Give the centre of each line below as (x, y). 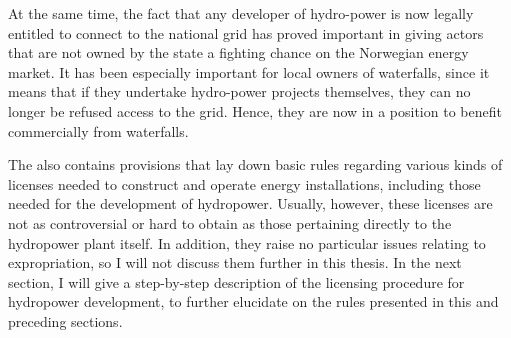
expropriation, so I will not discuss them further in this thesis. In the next (235, 262)
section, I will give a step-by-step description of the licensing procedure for (236, 281)
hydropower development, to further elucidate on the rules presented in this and (253, 301)
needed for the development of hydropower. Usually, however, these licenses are (250, 203)
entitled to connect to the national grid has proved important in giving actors (246, 32)
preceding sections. (65, 320)
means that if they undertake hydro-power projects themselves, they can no (239, 91)
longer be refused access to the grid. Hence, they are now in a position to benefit (255, 110)
